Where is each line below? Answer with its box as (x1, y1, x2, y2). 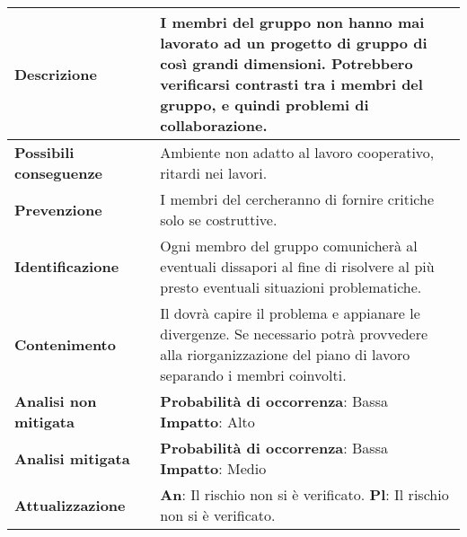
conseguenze (14, 163, 102, 183)
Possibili (14, 142, 75, 163)
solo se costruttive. (160, 209, 278, 230)
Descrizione (14, 63, 97, 84)
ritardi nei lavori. (160, 163, 268, 183)
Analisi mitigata (14, 447, 130, 469)
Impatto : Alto (160, 411, 255, 432)
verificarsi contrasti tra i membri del (160, 74, 423, 94)
